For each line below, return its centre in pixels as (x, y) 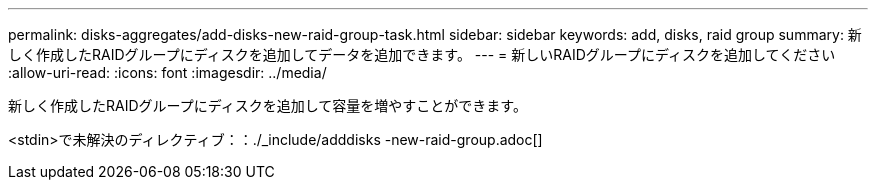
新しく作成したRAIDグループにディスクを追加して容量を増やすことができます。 (267, 105)
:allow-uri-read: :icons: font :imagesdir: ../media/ (167, 72)
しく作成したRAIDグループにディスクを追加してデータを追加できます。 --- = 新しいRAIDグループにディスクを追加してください (422, 54)
